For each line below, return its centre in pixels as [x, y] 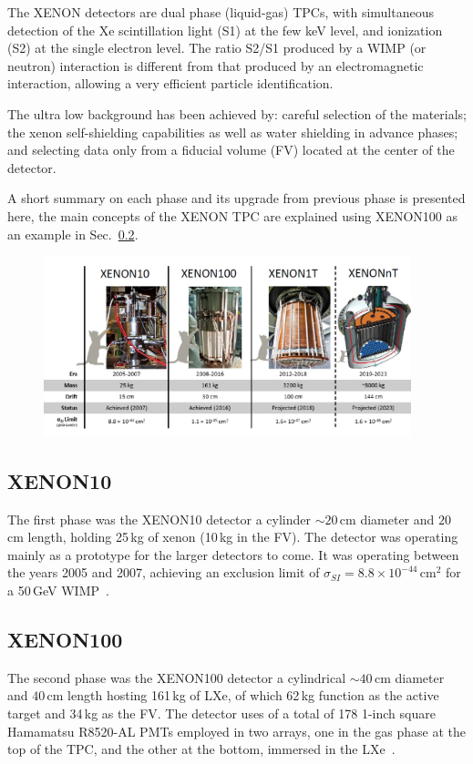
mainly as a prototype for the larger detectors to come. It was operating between [233, 554]
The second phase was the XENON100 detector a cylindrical [177, 677]
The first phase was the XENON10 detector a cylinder [159, 519]
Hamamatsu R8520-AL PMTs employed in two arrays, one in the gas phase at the [237, 731]
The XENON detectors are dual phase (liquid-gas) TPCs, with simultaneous [221, 12]
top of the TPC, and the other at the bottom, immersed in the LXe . [201, 749]
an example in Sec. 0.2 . [73, 234]
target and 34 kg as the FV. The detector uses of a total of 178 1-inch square [221, 713]
